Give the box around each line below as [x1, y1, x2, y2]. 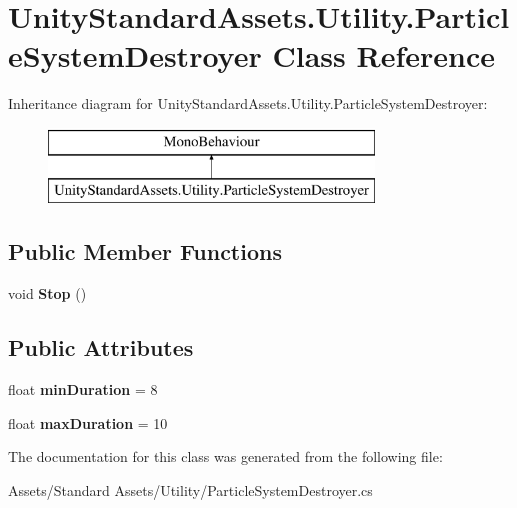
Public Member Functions [8, 236, 282, 267]
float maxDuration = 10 [8, 412, 168, 433]
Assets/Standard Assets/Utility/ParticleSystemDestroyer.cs [8, 479, 373, 500]
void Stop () [8, 283, 87, 304]
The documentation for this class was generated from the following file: [8, 446, 443, 467]
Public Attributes [8, 332, 194, 363]
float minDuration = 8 [8, 379, 158, 400]
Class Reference [272, 35, 495, 76]
